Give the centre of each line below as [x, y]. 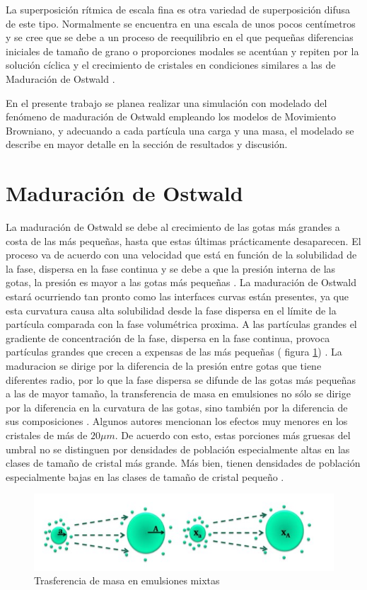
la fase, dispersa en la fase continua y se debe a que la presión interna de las [171, 268]
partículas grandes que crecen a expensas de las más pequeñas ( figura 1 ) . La [174, 352]
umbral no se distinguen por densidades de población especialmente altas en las [178, 449]
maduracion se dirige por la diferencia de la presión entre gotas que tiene [164, 365]
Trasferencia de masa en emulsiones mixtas [127, 580]
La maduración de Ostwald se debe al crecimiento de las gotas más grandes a [173, 227]
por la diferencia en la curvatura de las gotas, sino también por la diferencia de [177, 407]
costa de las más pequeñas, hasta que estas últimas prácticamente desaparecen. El [183, 240]
